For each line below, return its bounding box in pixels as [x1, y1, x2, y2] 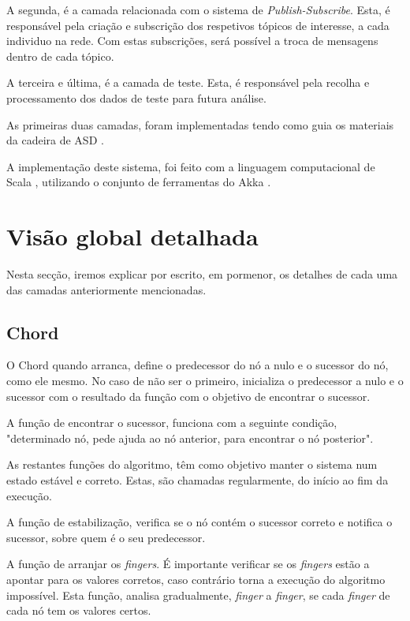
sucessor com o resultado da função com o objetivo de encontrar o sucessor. [6, 387, 371, 404]
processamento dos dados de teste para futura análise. [6, 89, 266, 106]
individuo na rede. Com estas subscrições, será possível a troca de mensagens [6, 32, 378, 49]
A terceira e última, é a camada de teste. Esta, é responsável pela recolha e [6, 74, 370, 91]
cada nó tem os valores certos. [6, 602, 151, 619]
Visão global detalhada [6, 220, 259, 253]
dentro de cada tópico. [6, 47, 114, 64]
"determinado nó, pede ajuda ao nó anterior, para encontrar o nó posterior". [6, 429, 374, 446]
